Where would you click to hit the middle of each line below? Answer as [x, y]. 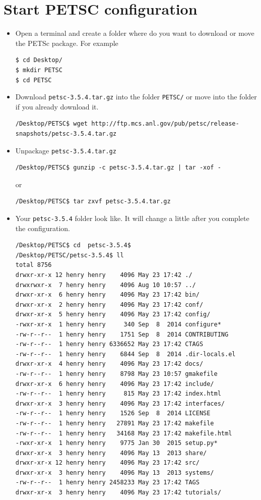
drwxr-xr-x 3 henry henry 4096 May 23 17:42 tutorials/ [118, 493]
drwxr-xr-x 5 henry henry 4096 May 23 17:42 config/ [113, 315]
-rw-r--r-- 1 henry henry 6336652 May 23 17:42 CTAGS [109, 344]
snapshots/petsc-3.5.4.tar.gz [66, 133]
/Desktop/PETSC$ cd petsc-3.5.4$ [73, 245]
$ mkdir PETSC [39, 70]
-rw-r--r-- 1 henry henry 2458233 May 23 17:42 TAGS [107, 483]
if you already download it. [57, 106]
